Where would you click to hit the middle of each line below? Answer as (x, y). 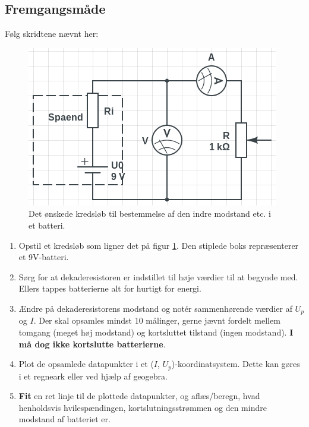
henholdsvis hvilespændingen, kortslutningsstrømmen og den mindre (143, 407)
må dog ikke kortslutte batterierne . (92, 344)
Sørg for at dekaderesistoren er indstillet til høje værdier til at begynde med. (158, 276)
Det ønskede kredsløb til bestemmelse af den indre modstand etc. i (150, 213)
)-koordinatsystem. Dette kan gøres (236, 364)
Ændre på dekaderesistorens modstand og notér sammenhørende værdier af (155, 308)
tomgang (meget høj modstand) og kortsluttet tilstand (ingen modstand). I (156, 332)
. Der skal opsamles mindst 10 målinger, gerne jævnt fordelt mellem (157, 320)
